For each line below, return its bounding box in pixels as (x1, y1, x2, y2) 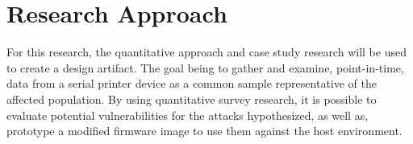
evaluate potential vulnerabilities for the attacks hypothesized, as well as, (6, 106, 369, 123)
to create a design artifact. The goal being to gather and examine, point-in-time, (6, 59, 404, 76)
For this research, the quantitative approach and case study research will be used (6, 43, 407, 60)
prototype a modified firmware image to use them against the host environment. (6, 122, 403, 139)
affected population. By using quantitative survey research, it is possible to (6, 90, 377, 107)
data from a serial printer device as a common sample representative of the (6, 75, 377, 92)
